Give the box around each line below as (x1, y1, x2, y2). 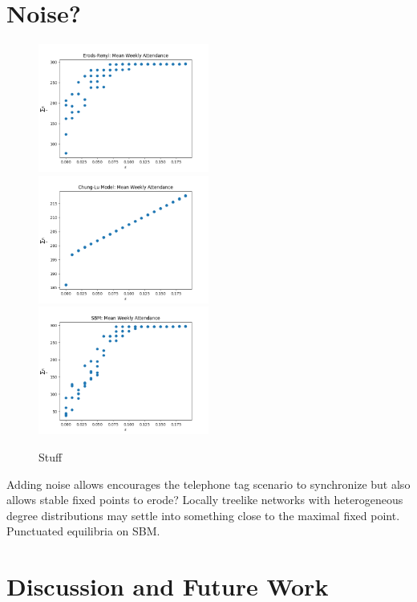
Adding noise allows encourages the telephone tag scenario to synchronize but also (6, 475, 411, 492)
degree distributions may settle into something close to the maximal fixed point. (6, 506, 400, 523)
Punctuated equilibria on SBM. (6, 523, 160, 539)
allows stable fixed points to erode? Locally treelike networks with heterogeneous (6, 491, 403, 508)
